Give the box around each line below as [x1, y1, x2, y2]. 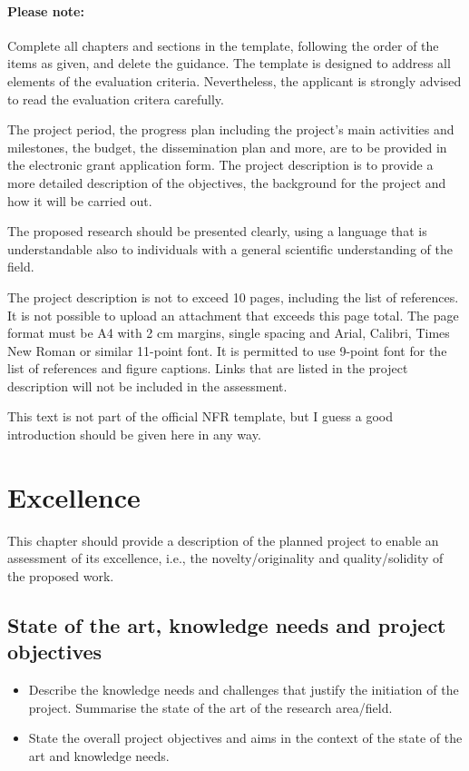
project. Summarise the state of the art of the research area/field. [28, 697, 393, 717]
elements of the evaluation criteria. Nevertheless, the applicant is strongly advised [7, 71, 462, 90]
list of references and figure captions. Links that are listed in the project [7, 359, 408, 378]
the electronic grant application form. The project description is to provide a [7, 155, 434, 174]
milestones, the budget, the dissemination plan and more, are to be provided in [7, 137, 447, 156]
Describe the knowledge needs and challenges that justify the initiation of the [28, 680, 459, 699]
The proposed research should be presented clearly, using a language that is [7, 222, 427, 241]
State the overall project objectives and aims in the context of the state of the [28, 728, 463, 747]
